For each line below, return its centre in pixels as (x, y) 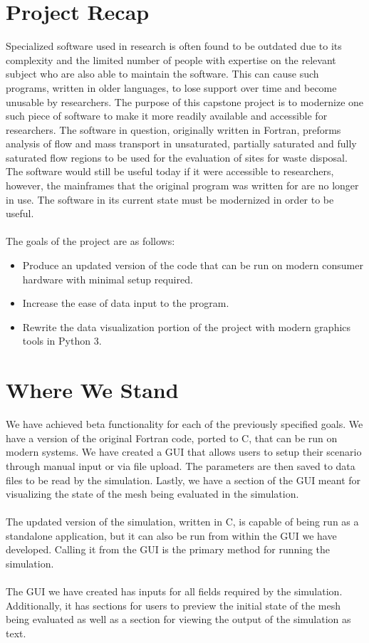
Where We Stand (92, 390)
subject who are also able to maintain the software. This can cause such (162, 74)
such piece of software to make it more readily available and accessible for (167, 116)
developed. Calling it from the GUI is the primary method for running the (168, 549)
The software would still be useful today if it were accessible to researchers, (170, 171)
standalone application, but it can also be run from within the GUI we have (171, 535)
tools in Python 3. (62, 341)
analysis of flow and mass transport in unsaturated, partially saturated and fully (181, 143)
